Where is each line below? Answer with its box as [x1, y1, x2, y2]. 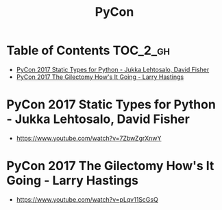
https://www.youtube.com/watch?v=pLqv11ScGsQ [16, 195, 158, 203]
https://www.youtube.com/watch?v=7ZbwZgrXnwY [16, 134, 162, 142]
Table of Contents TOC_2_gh [6, 43, 171, 58]
